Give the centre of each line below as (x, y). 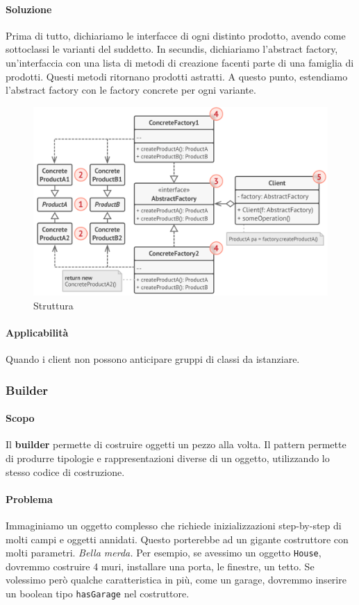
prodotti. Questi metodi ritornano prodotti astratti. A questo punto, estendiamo (177, 76)
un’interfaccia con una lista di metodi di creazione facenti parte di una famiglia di (180, 62)
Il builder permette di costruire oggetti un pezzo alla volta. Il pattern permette (176, 444)
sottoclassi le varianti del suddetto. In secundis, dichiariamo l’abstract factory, (172, 49)
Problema (29, 499)
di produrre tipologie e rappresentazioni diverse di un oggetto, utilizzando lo (168, 458)
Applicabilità (37, 332)
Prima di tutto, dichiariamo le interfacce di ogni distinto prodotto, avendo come (176, 35)
